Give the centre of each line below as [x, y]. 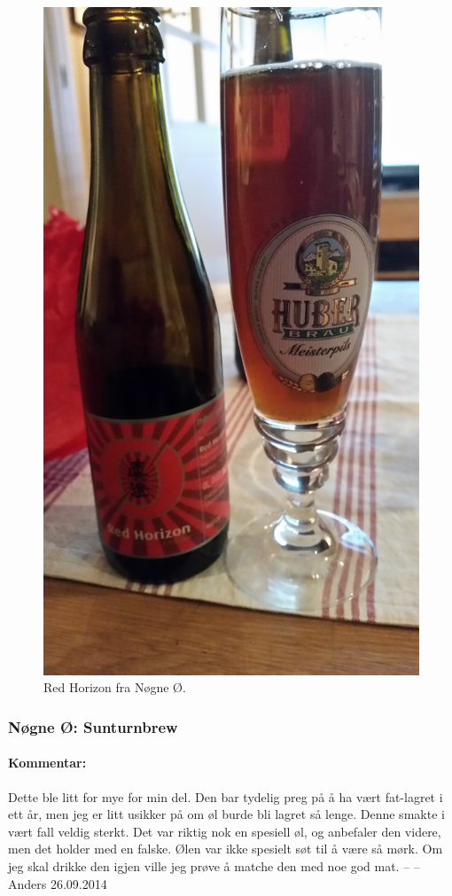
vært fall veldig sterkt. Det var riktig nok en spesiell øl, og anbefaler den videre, [225, 831]
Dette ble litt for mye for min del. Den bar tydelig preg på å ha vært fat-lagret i [226, 796]
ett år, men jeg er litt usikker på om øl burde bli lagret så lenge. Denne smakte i [226, 814]
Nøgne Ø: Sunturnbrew [93, 726]
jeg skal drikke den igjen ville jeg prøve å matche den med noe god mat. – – [214, 865]
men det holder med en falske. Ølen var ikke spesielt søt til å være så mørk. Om [226, 849]
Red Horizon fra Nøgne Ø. [115, 687]
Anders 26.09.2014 [58, 883]
